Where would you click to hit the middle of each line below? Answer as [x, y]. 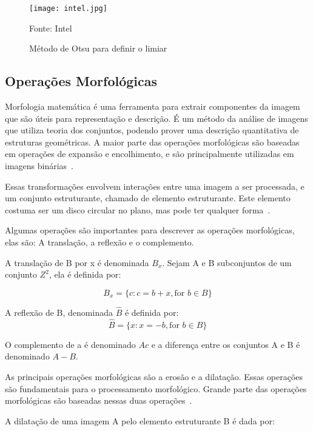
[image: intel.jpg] [68, 8]
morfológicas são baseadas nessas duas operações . [99, 400]
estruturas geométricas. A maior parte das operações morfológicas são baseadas [152, 142]
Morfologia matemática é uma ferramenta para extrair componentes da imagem [153, 106]
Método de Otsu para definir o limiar [98, 48]
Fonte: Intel [51, 28]
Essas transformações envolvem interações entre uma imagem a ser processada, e [155, 186]
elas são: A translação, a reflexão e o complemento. [99, 242]
